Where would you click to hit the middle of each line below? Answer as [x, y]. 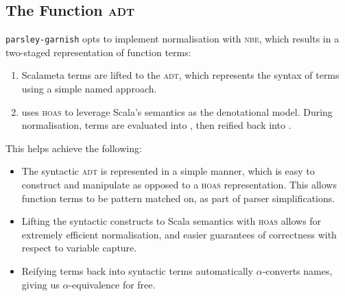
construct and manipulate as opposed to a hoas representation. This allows [179, 185]
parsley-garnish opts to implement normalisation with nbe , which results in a [172, 39]
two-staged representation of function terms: [98, 52]
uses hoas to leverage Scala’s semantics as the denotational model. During [177, 111]
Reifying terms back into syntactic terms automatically [138, 270]
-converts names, [297, 270]
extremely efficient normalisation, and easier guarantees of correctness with [179, 234]
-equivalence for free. [112, 284]
